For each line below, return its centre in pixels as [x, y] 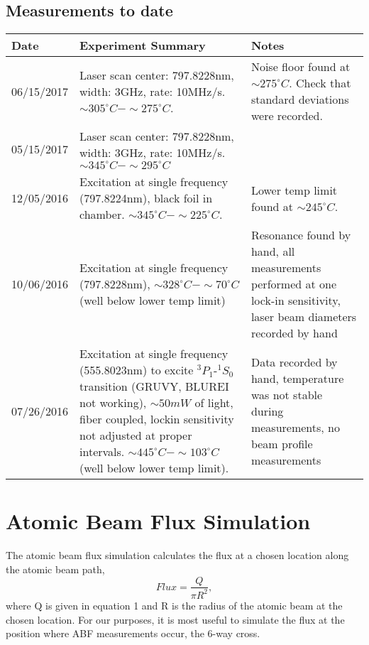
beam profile [282, 443]
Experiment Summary [143, 45]
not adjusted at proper [136, 435]
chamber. [102, 215]
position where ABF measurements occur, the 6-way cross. [133, 633]
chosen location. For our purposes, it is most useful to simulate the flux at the [175, 619]
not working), [113, 403]
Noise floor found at [301, 67]
